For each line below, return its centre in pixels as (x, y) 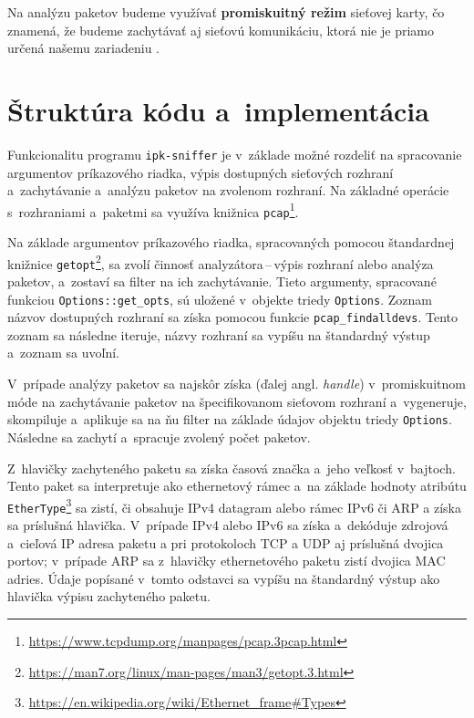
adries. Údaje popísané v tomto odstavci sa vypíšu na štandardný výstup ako (224, 578)
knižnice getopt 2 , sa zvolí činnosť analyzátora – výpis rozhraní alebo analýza (221, 262)
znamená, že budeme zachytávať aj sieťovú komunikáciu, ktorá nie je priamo (221, 30)
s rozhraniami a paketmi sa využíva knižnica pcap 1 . (153, 210)
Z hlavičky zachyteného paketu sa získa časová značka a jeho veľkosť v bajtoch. (232, 468)
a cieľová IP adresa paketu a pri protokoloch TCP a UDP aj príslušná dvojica (226, 542)
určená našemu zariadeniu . (84, 48)
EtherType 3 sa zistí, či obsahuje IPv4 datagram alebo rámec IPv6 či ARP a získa (235, 505)
